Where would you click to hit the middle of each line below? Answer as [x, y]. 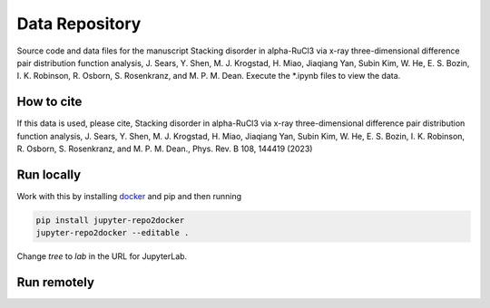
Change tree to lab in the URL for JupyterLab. [102, 256]
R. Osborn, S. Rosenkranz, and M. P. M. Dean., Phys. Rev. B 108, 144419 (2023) [165, 149]
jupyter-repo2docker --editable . [113, 233]
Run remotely [56, 282]
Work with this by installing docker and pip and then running [129, 196]
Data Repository [79, 24]
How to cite [49, 102]
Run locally [49, 174]
